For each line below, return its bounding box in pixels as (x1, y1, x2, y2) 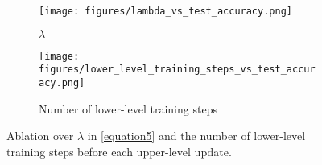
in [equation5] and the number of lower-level (87, 127, 306, 144)
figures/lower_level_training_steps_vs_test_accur (39, 64, 316, 76)
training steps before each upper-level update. (6, 142, 232, 159)
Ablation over (6, 127, 74, 144)
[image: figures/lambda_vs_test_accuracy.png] (39, 6, 292, 17)
